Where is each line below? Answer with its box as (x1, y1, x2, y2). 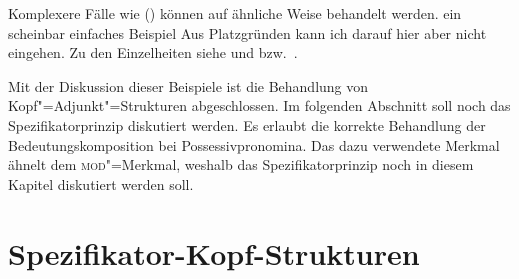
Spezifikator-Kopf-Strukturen (8, 232, 420, 273)
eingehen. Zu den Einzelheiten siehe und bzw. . (8, 42, 298, 63)
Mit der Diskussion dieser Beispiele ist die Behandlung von (8, 75, 369, 96)
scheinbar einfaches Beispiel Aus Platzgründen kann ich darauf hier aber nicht (8, 22, 487, 43)
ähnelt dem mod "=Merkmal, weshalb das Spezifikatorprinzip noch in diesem (8, 154, 474, 175)
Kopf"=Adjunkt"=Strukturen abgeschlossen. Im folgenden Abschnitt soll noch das (8, 95, 511, 116)
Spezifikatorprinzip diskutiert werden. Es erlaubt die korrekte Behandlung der (8, 114, 486, 135)
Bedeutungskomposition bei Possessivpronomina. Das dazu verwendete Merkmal (8, 134, 500, 155)
